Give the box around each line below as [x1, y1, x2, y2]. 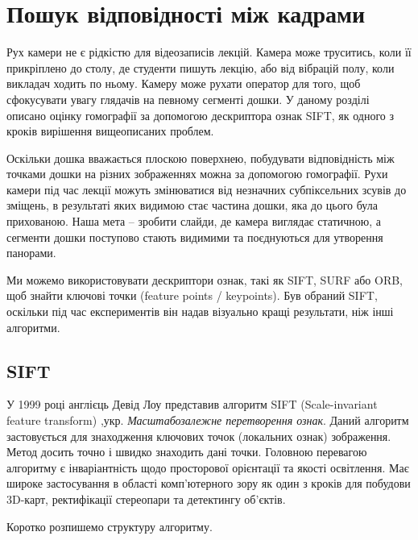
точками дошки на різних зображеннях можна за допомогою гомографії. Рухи [6, 165, 388, 182]
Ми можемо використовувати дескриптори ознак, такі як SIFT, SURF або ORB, [6, 271, 404, 288]
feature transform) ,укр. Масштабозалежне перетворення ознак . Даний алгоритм [6, 412, 409, 429]
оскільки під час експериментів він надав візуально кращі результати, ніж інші [6, 303, 394, 320]
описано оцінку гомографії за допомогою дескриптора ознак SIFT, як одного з [6, 106, 394, 123]
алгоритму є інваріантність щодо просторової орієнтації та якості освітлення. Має [6, 459, 409, 476]
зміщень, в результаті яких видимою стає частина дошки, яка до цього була [6, 197, 378, 214]
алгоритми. [6, 318, 60, 335]
